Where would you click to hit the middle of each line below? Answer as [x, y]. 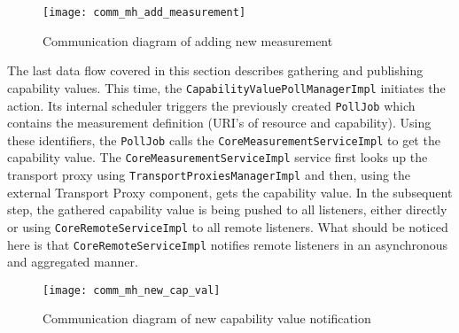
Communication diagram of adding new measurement [188, 40]
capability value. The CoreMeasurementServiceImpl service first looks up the [218, 157]
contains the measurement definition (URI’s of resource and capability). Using [219, 123]
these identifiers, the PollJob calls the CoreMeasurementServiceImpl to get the [224, 139]
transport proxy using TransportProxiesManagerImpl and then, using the [209, 175]
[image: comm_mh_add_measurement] [144, 12]
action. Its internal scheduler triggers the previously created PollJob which [211, 105]
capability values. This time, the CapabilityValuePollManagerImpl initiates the [226, 87]
